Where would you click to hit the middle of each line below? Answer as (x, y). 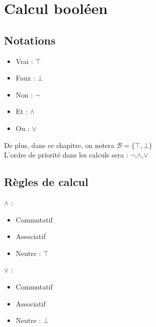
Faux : (25, 78)
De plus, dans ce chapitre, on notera (59, 145)
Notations (30, 40)
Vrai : (24, 61)
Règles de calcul (46, 182)
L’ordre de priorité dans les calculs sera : (66, 155)
